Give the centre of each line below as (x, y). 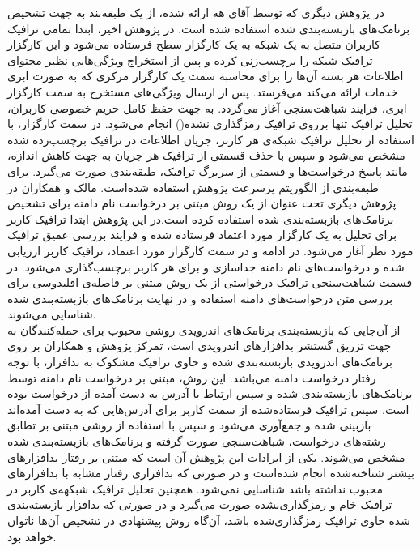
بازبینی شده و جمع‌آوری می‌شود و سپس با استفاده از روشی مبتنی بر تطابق (189, 425)
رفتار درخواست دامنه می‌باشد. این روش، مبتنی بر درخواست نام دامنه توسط (192, 377)
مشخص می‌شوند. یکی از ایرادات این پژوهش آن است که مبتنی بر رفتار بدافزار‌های (206, 457)
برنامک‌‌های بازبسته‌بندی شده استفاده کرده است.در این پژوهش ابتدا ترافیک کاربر (201, 218)
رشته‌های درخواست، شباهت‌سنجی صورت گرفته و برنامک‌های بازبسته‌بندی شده (197, 441)
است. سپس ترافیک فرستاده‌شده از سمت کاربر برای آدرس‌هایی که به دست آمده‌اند (208, 409)
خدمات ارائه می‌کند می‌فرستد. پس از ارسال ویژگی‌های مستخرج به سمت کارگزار (203, 91)
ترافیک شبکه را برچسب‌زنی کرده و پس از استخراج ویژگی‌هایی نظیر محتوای (190, 60)
